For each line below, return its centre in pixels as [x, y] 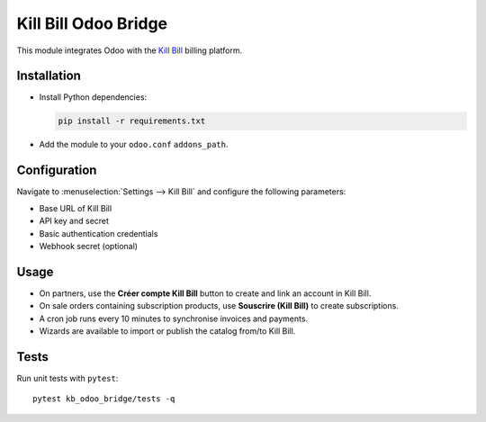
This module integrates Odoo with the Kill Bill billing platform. [130, 50]
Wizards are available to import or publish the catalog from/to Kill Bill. [167, 331]
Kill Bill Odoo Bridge [92, 23]
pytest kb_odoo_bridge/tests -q [104, 399]
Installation [49, 76]
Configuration [57, 171]
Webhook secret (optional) [89, 246]
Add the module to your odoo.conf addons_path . [134, 145]
